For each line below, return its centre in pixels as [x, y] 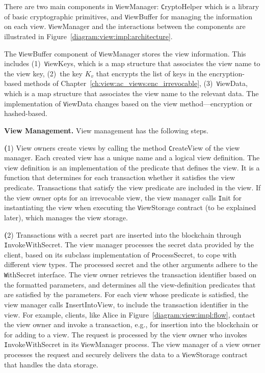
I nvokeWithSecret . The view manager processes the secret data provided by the [129, 245]
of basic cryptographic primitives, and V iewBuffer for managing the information [128, 16]
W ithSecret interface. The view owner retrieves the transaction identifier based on [130, 274]
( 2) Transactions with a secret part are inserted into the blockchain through [123, 234]
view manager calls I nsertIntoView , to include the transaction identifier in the [126, 304]
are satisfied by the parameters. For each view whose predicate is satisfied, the [126, 294]
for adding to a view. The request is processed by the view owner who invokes [126, 334]
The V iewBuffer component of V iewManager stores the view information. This [125, 53]
